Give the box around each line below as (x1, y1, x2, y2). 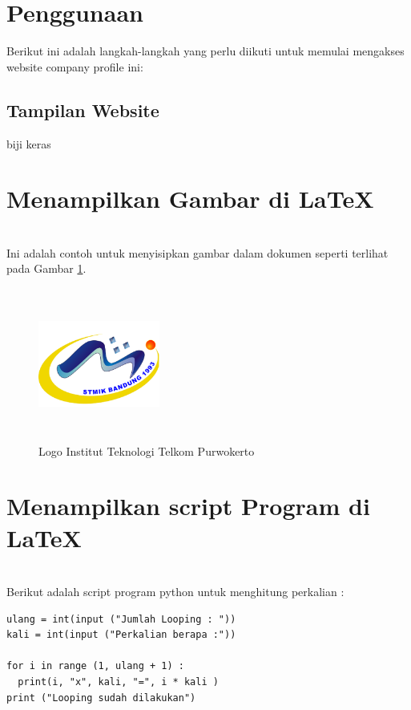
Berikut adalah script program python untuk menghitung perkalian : (6, 583, 345, 600)
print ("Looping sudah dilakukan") (6, 692, 196, 704)
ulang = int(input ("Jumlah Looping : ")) (6, 613, 236, 625)
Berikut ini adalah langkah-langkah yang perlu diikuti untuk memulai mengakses (6, 43, 405, 59)
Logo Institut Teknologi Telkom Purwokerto (38, 442, 255, 459)
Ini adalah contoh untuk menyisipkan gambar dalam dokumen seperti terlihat (6, 244, 389, 261)
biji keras (6, 135, 51, 152)
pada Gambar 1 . (6, 260, 87, 277)
